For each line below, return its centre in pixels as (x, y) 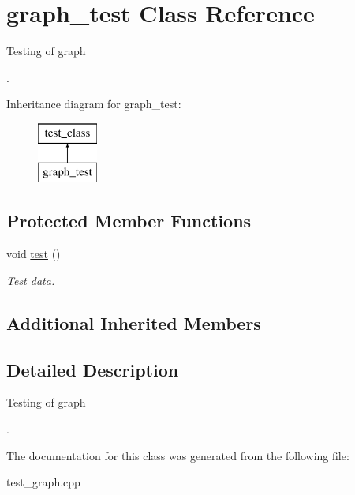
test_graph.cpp (43, 482)
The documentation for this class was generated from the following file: (178, 455)
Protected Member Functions (129, 221)
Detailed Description (93, 369)
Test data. (31, 280)
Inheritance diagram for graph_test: (94, 104)
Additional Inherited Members (134, 322)
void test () (34, 254)
